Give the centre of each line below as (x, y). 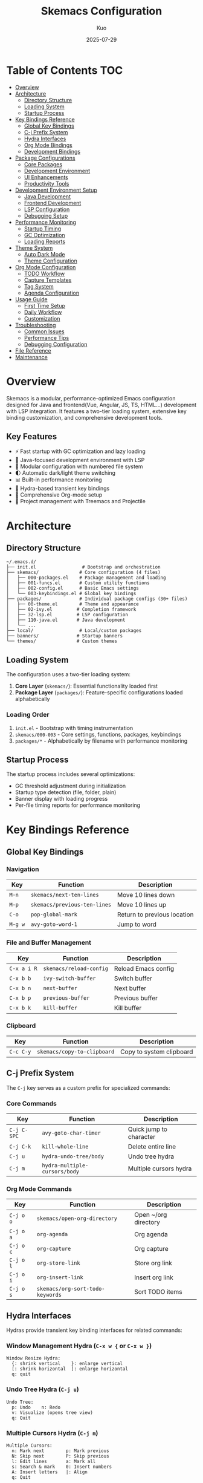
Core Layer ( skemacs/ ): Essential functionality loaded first (86, 686)
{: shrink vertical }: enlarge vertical (67, 1364)
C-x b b (20, 978)
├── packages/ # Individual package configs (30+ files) (97, 599)
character (142, 1136)
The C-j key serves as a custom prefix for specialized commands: (88, 1087)
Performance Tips (47, 337)
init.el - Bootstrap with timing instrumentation (74, 728)
